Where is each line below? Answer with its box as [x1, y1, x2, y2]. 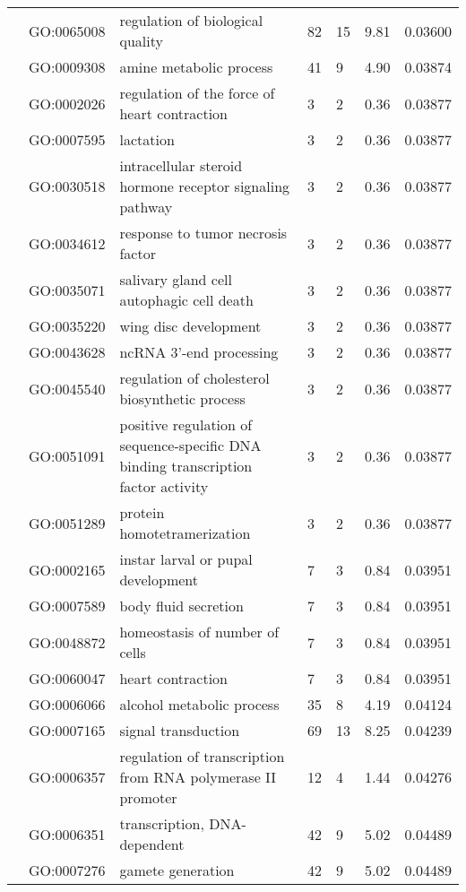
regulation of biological [119, 10, 263, 30]
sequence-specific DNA [119, 435, 262, 455]
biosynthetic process [119, 388, 246, 409]
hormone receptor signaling [119, 176, 290, 196]
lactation [119, 129, 175, 150]
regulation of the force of [119, 82, 275, 103]
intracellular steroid [119, 155, 243, 176]
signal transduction [119, 720, 240, 740]
